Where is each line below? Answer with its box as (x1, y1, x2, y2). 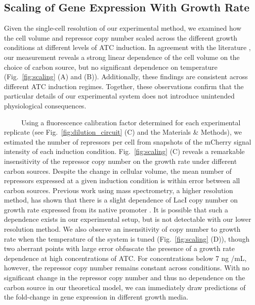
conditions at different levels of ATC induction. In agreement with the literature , (4, 42, 251, 52)
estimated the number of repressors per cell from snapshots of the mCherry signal (4, 136, 252, 147)
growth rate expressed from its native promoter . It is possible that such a (4, 204, 228, 214)
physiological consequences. (4, 100, 86, 110)
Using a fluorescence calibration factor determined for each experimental (21, 117, 241, 127)
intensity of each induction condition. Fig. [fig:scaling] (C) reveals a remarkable (4, 146, 245, 156)
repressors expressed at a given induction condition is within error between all (4, 175, 240, 186)
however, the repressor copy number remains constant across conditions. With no (4, 262, 250, 273)
